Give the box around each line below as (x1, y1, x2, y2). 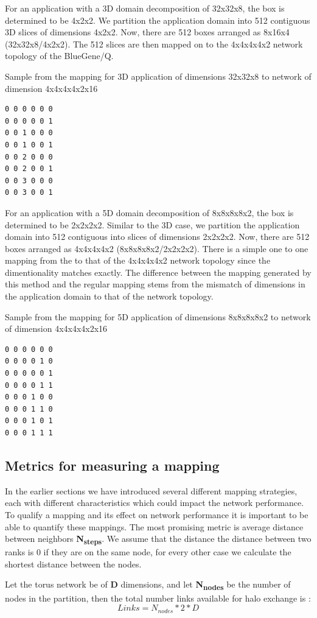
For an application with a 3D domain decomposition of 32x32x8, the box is (5, 2, 285, 14)
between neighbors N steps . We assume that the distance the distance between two (5, 532, 312, 546)
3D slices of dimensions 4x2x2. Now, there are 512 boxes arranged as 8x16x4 (5, 26, 290, 38)
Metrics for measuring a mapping (5, 455, 220, 474)
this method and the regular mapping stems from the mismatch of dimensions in (5, 278, 305, 290)
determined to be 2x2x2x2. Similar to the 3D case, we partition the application (5, 218, 300, 231)
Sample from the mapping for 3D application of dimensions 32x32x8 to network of (5, 69, 312, 82)
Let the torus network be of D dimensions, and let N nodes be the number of (5, 578, 291, 592)
